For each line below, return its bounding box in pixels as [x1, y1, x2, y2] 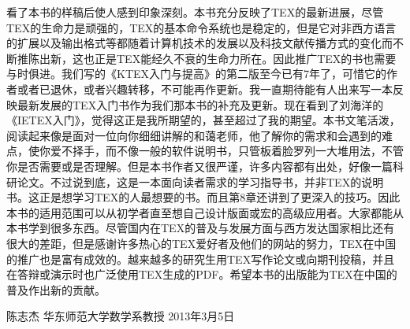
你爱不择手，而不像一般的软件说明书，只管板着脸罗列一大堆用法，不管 [39, 142, 404, 159]
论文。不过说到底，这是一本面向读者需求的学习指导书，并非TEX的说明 [17, 173, 384, 190]
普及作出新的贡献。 [6, 281, 106, 298]
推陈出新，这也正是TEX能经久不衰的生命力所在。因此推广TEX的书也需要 [17, 50, 397, 66]
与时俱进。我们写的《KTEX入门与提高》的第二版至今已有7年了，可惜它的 [6, 65, 387, 82]
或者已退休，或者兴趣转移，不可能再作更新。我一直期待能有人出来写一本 [17, 80, 393, 97]
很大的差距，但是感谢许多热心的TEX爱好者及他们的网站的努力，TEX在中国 [6, 235, 397, 251]
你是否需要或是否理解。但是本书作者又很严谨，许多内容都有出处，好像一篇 [6, 157, 393, 174]
